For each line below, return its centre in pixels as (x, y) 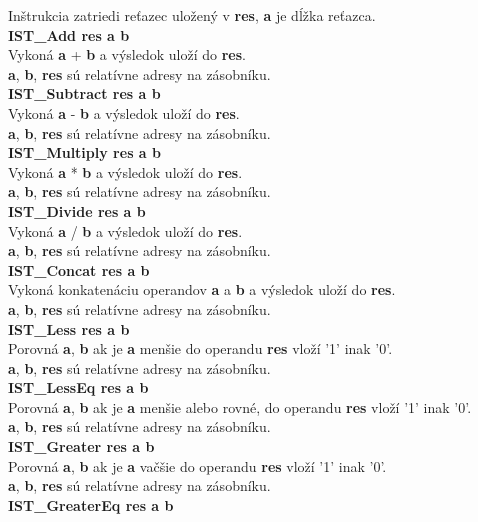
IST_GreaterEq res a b (91, 504)
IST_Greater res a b (81, 446)
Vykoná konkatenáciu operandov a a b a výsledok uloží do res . (202, 289)
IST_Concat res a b (79, 269)
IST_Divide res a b (77, 210)
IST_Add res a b (69, 34)
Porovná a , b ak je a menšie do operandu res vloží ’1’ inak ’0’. (200, 348)
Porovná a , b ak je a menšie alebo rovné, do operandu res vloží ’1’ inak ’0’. (240, 406)
